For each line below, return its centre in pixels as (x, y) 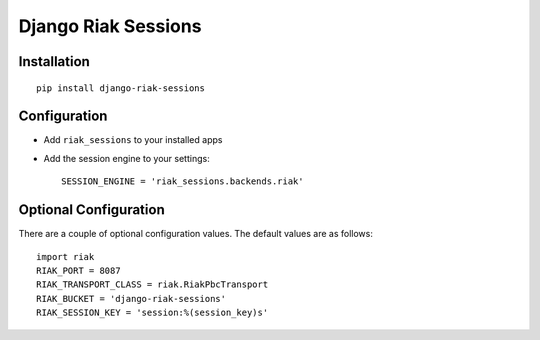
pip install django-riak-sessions (120, 88)
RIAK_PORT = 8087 (78, 270)
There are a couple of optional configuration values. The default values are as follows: (196, 234)
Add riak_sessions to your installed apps (133, 140)
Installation (54, 61)
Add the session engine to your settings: (126, 158)
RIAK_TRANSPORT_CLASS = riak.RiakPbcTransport (152, 284)
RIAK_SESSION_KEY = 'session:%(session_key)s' (152, 313)
